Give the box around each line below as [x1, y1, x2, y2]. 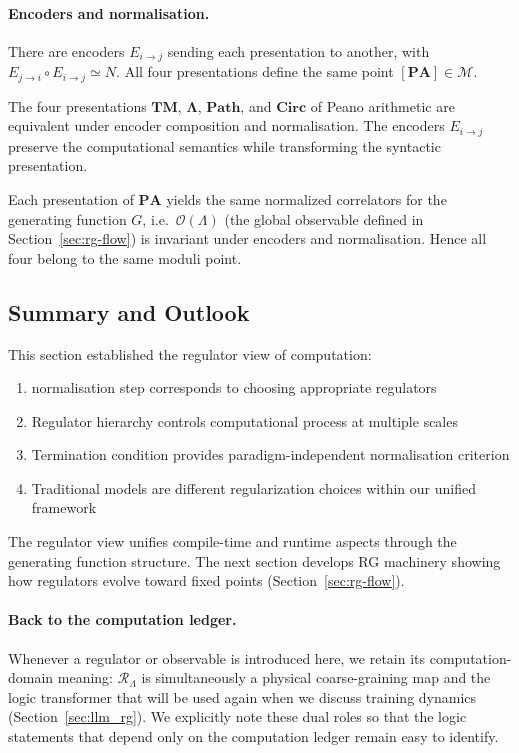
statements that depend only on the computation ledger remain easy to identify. [8, 726, 499, 747]
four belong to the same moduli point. [8, 247, 242, 268]
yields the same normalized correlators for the [166, 188, 447, 209]
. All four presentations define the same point [116, 61, 394, 82]
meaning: [57, 667, 114, 688]
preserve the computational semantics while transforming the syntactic [8, 135, 441, 156]
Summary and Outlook [8, 296, 250, 327]
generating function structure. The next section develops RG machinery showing [8, 550, 501, 571]
